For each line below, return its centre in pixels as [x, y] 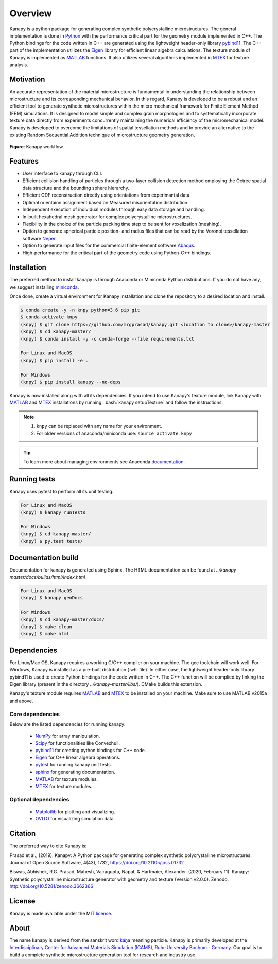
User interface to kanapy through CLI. [62, 174]
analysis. [19, 65]
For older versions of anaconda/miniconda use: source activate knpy [114, 433]
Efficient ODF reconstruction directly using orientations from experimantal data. [107, 195]
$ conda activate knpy [49, 317]
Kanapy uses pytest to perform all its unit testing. [62, 492]
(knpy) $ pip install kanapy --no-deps [71, 382]
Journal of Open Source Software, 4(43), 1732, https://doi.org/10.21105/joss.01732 [97, 863]
